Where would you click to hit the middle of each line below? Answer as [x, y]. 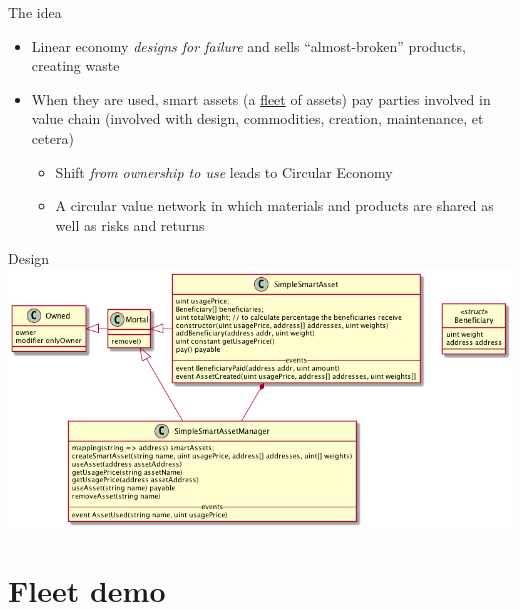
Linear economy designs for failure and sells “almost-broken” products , [248, 45]
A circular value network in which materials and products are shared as [274, 205]
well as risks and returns [130, 224]
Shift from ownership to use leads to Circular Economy [224, 171]
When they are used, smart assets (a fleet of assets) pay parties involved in [261, 98]
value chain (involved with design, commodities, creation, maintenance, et [257, 118]
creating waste [75, 65]
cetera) [52, 137]
